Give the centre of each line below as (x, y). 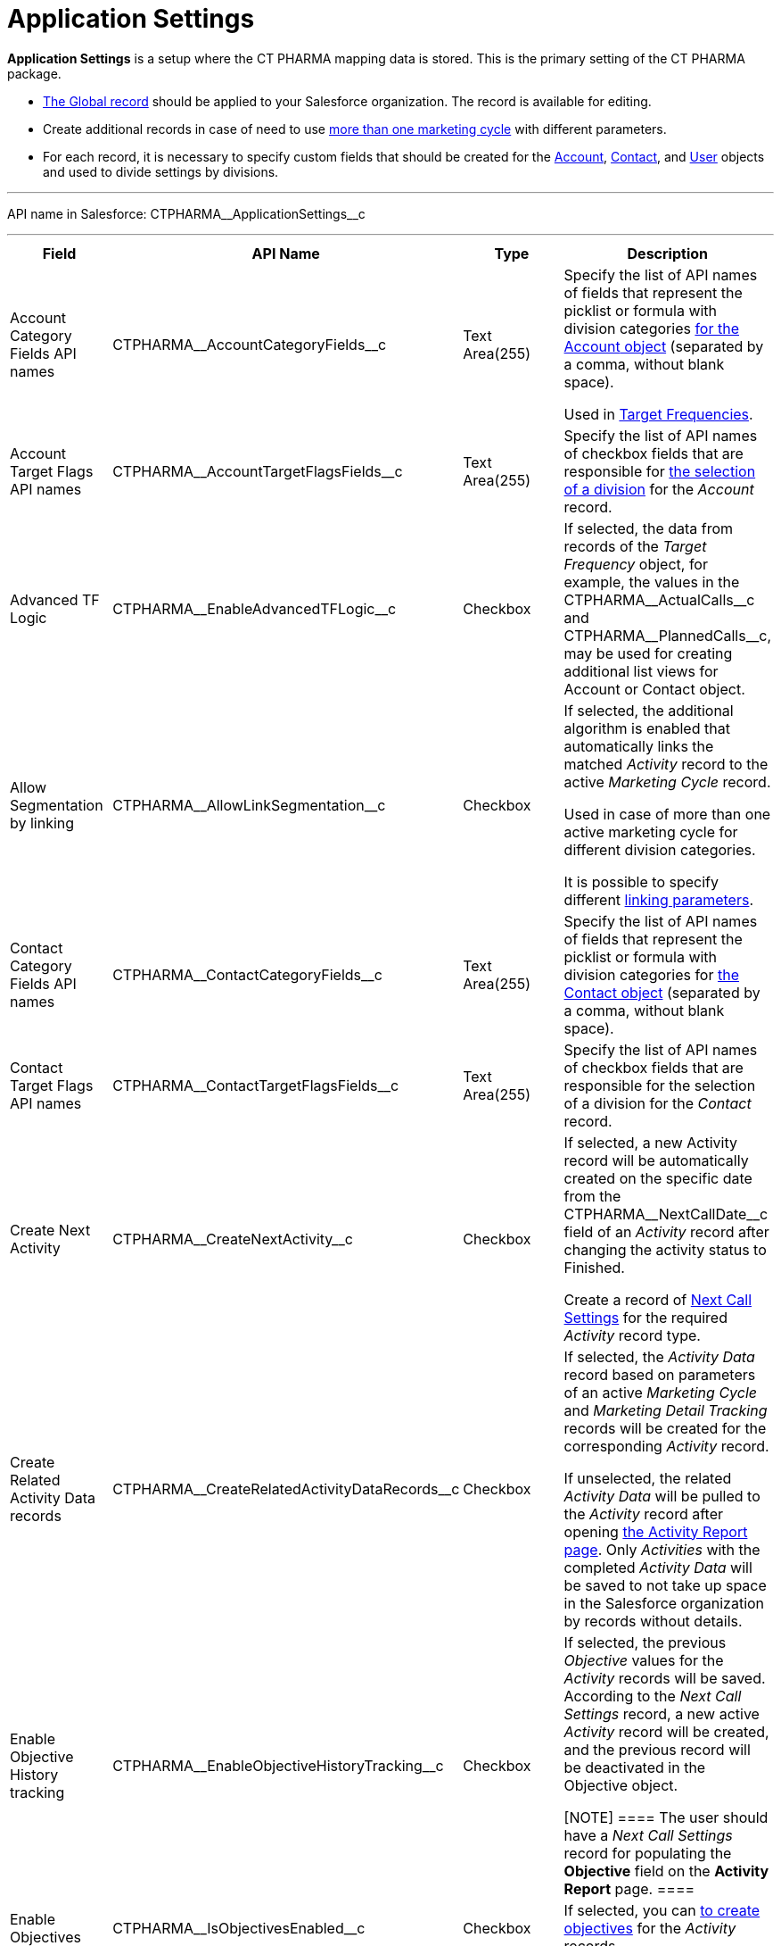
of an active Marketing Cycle (660, 1392)
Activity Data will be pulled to (662, 1496)
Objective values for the (644, 1660)
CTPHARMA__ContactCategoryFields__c (247, 974)
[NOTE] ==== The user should (666, 1817)
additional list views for (641, 671)
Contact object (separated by (662, 992)
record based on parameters (660, 1374)
